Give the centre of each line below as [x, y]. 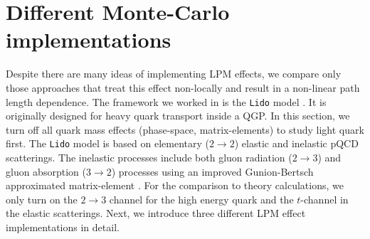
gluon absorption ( [46, 171]
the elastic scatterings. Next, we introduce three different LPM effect [156, 213]
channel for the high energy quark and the [201, 199]
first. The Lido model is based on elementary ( [107, 143]
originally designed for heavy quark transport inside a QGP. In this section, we [178, 116]
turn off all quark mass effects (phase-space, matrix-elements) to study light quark [185, 129]
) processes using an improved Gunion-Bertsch [212, 171]
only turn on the [42, 199]
